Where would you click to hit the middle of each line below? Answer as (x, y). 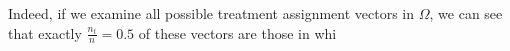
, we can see (466, 13)
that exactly (45, 32)
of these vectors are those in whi (237, 32)
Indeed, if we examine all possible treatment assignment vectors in (211, 13)
